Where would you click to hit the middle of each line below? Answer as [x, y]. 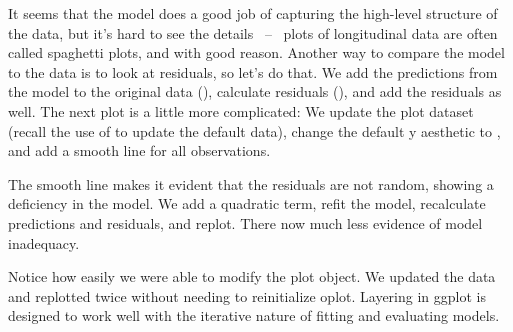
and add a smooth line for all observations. [139, 150]
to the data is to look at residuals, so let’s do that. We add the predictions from [253, 71]
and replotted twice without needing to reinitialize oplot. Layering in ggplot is [247, 295]
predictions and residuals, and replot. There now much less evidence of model [245, 222]
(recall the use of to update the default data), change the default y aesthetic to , [254, 130]
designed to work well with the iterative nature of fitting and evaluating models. [254, 315]
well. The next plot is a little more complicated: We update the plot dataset [241, 110]
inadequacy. [44, 242]
